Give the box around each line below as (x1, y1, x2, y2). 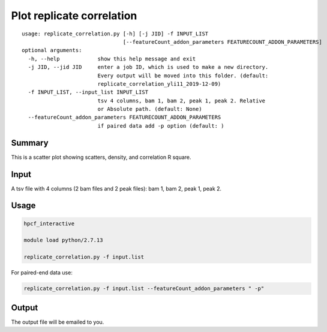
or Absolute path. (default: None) (97, 105, 202, 113)
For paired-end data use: (11, 269, 73, 276)
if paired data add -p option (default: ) (97, 122, 224, 129)
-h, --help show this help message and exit (28, 55, 196, 62)
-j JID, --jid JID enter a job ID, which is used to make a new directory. (28, 64, 269, 71)
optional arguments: (22, 47, 82, 54)
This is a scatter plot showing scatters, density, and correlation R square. (11, 153, 191, 161)
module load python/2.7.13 (23, 237, 103, 244)
